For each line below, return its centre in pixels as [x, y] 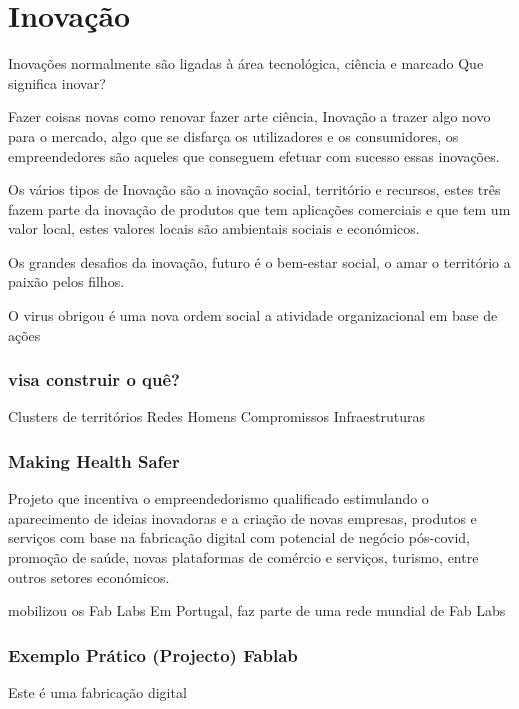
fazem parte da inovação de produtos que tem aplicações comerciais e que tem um [259, 208]
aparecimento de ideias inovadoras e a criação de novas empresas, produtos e [242, 517]
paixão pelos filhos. [66, 281]
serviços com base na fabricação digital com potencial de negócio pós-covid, [239, 537]
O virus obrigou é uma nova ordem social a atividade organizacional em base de [253, 315]
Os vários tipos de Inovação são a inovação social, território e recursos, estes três [254, 189]
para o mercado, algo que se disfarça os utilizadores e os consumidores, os [233, 135]
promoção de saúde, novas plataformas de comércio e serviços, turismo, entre [243, 557]
